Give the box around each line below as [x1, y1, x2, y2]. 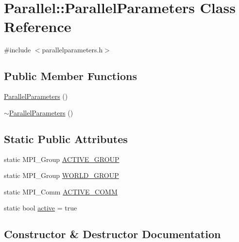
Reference [4, 16, 71, 36]
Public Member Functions [4, 68, 137, 83]
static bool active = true [4, 203, 77, 213]
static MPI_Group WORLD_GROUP [4, 170, 119, 180]
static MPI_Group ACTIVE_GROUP [4, 154, 119, 164]
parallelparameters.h [42, 45, 103, 55]
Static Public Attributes [4, 131, 128, 146]
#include [4, 45, 31, 55]
